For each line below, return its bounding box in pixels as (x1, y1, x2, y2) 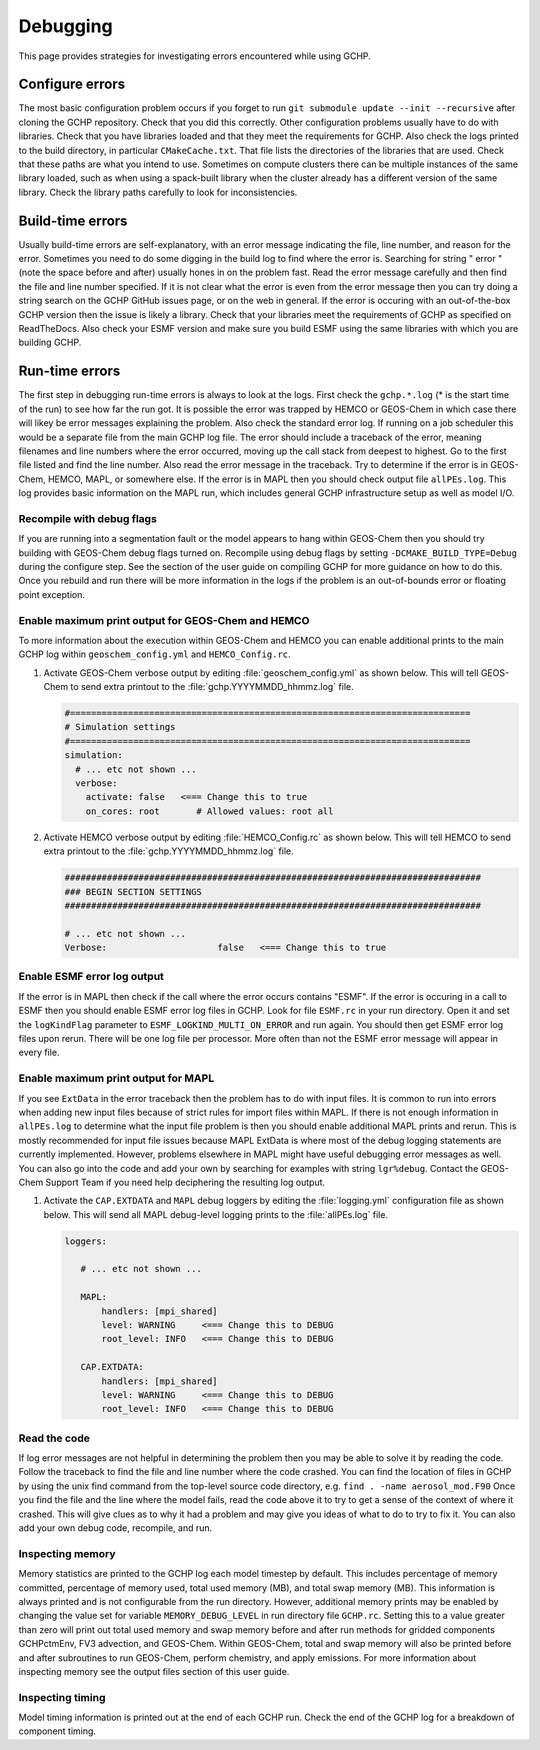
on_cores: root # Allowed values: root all (85, 805, 334, 817)
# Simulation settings (64, 721, 176, 733)
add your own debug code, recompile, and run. (18, 1522, 213, 1534)
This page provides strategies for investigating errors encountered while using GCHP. (18, 50, 372, 62)
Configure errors (18, 76, 126, 93)
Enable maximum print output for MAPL (18, 1071, 215, 1085)
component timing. (18, 1725, 97, 1737)
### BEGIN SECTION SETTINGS (64, 886, 202, 897)
